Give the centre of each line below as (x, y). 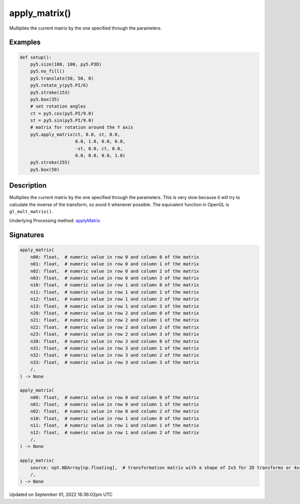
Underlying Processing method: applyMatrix (55, 221)
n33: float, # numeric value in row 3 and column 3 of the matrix (115, 362)
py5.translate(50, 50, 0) (62, 78)
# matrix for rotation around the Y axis (82, 127)
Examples (25, 42)
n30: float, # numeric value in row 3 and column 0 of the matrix (115, 341)
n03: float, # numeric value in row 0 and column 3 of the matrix (115, 278)
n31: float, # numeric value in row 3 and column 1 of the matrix (115, 348)
